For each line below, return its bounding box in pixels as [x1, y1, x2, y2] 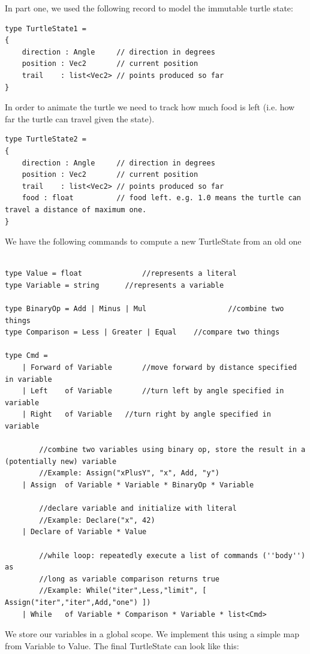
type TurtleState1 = [5, 24, 87, 33]
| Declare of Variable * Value [22, 528, 147, 537]
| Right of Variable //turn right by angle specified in [22, 410, 271, 419]
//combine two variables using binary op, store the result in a [39, 445, 306, 454]
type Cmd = [5, 351, 48, 360]
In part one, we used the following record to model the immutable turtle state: [5, 2, 293, 14]
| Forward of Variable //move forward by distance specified [22, 363, 297, 372]
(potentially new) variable [5, 457, 117, 466]
